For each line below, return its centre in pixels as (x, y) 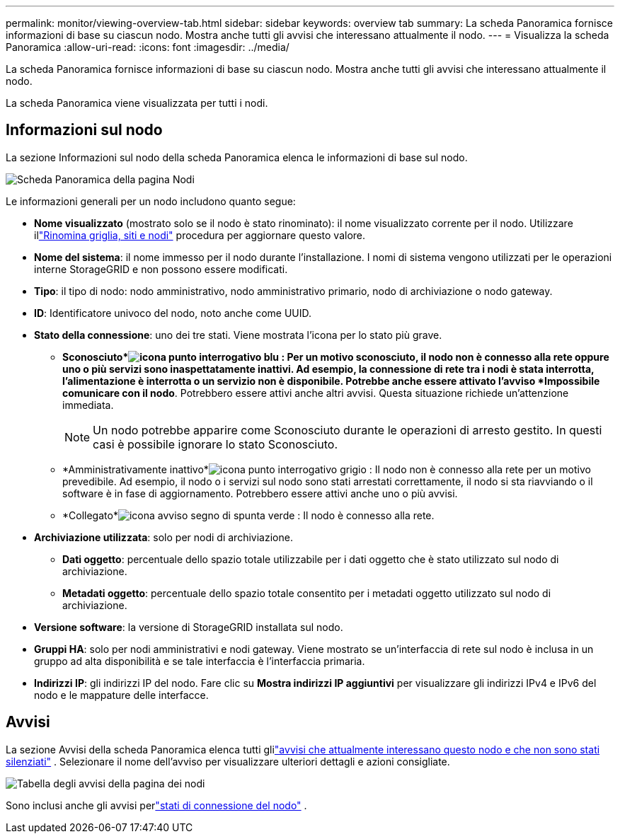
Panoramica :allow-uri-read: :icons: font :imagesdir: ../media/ (148, 47)
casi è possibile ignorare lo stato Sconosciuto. (215, 444)
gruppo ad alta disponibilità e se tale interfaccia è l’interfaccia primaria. (200, 661)
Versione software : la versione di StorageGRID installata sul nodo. (189, 627)
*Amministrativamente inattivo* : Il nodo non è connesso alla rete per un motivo (327, 469)
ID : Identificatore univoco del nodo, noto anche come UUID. (173, 313)
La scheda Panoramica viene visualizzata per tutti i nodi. (137, 103)
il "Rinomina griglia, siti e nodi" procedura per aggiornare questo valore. (200, 235)
